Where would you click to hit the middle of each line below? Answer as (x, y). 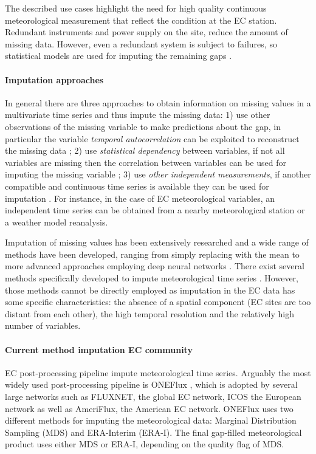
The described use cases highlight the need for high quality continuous (136, 8)
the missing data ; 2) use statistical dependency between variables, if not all (145, 150)
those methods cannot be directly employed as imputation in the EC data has (150, 290)
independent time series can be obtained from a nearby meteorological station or (155, 210)
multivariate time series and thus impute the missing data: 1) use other (138, 115)
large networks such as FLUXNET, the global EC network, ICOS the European (153, 397)
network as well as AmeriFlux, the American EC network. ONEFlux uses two (149, 408)
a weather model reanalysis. (57, 222)
